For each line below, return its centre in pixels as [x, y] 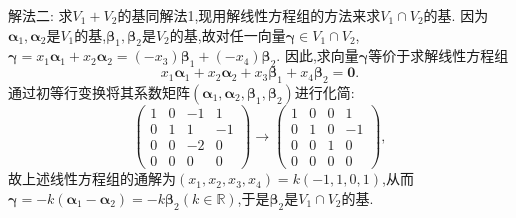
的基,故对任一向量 [227, 34]
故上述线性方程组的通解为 [92, 178]
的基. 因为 [456, 15]
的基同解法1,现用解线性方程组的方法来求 [249, 15]
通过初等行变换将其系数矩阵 [99, 91]
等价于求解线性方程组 [438, 55]
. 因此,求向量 [317, 55]
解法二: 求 [40, 15]
